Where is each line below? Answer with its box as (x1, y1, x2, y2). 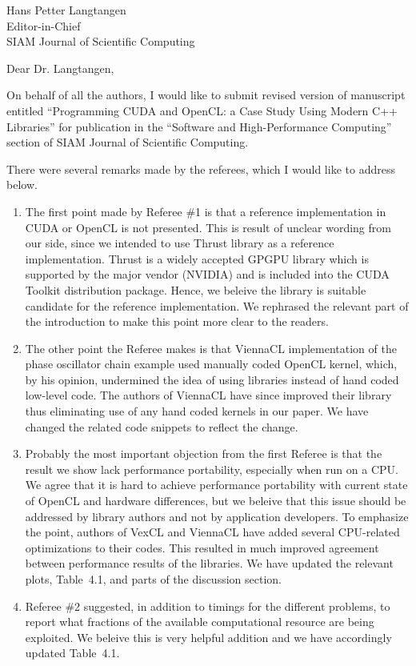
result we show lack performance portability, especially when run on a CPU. (25, 460, 398, 477)
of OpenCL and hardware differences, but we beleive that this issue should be (25, 492, 406, 509)
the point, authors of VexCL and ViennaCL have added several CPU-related (25, 524, 400, 540)
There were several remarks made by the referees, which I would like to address (6, 160, 395, 177)
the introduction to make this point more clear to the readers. (25, 313, 329, 330)
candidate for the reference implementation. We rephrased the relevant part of (25, 297, 409, 314)
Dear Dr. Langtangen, (6, 59, 114, 76)
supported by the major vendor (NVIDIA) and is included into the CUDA (25, 266, 390, 283)
